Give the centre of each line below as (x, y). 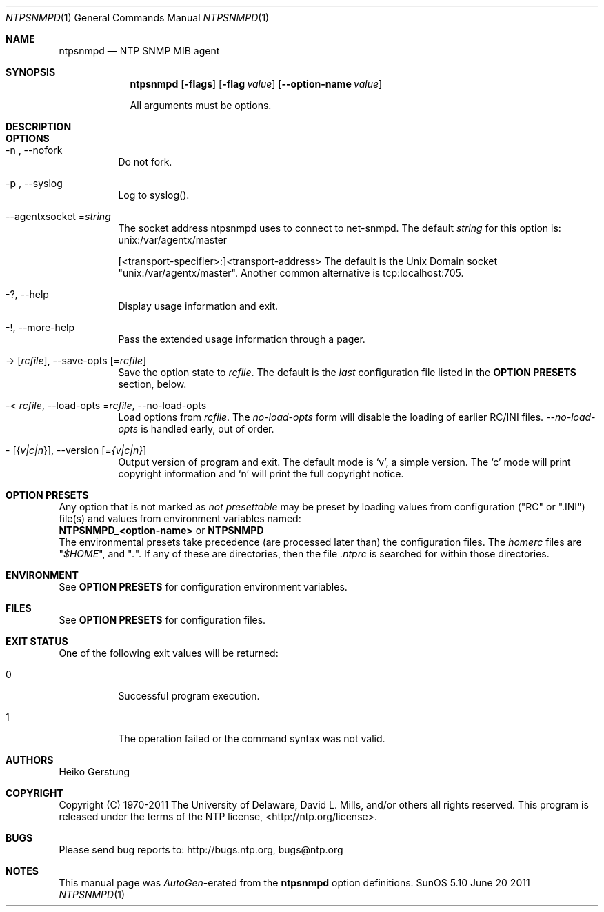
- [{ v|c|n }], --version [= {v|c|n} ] (76, 450)
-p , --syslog (34, 183)
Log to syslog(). (154, 195)
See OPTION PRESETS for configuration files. (162, 620)
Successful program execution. (189, 696)
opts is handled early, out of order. (196, 429)
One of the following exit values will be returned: (169, 653)
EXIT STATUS (37, 641)
